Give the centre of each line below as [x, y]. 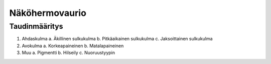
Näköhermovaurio [48, 13]
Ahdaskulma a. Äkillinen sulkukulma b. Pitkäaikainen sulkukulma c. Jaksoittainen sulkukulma [117, 39]
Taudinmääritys [36, 26]
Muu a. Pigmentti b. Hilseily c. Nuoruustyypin [69, 53]
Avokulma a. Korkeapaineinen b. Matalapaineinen [73, 46]
